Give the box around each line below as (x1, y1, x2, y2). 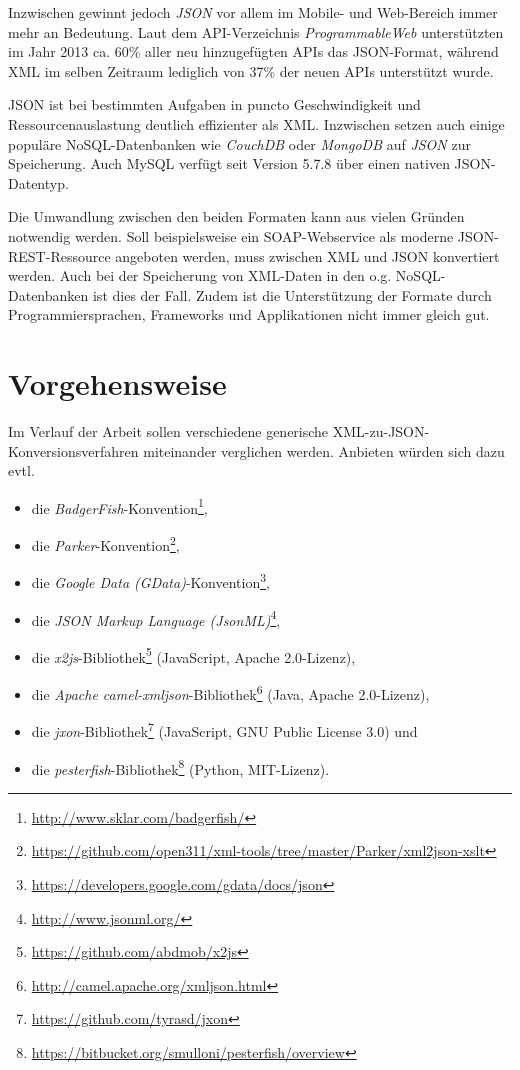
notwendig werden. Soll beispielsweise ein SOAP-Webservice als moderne (8, 225, 454, 246)
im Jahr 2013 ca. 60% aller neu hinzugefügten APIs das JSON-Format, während (8, 41, 499, 62)
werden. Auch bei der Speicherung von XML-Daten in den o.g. (8, 265, 392, 286)
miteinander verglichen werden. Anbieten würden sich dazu (143, 440, 505, 461)
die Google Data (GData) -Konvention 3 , (31, 569, 270, 592)
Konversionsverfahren (8, 440, 139, 461)
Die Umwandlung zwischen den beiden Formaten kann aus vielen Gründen (8, 206, 465, 227)
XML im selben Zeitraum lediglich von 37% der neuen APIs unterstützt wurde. (8, 60, 494, 81)
